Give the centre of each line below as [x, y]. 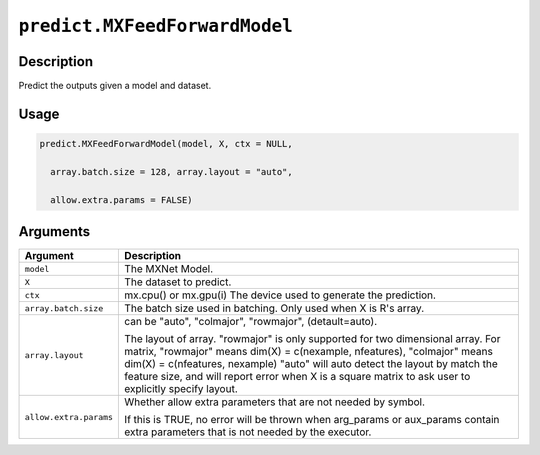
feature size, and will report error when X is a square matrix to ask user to [297, 377]
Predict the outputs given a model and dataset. [115, 86]
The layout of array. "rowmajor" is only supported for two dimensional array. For [312, 339]
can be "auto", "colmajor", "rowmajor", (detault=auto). [251, 322]
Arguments [54, 231]
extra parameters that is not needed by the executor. [248, 432]
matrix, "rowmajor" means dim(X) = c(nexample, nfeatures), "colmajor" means [309, 352]
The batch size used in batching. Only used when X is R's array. [274, 308]
